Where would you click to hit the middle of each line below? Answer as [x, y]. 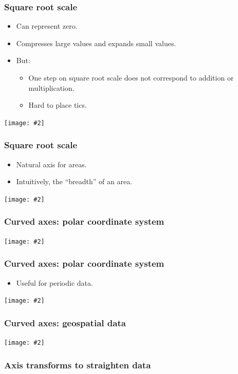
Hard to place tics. [58, 105]
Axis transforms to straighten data [78, 365]
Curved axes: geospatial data [65, 322]
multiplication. [51, 87]
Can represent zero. [47, 26]
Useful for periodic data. [54, 282]
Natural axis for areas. [51, 164]
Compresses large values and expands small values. [96, 43]
